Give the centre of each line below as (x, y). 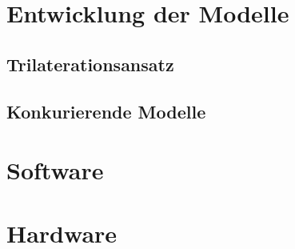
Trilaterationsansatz (90, 64)
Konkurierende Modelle (106, 111)
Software (55, 170)
